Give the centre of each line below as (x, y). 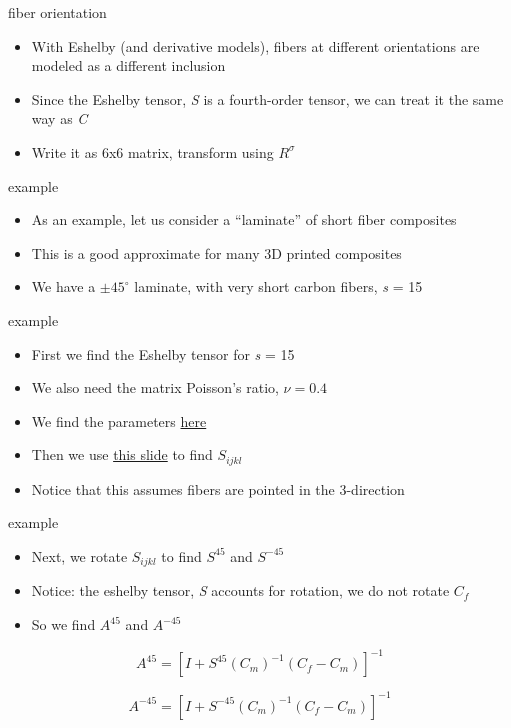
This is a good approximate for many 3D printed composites (216, 252)
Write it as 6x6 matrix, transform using (152, 151)
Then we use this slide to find (122, 454)
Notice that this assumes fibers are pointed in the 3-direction (218, 488)
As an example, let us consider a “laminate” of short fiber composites (244, 219)
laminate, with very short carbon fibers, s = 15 (278, 286)
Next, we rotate (79, 555)
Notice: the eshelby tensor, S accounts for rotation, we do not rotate (240, 590)
